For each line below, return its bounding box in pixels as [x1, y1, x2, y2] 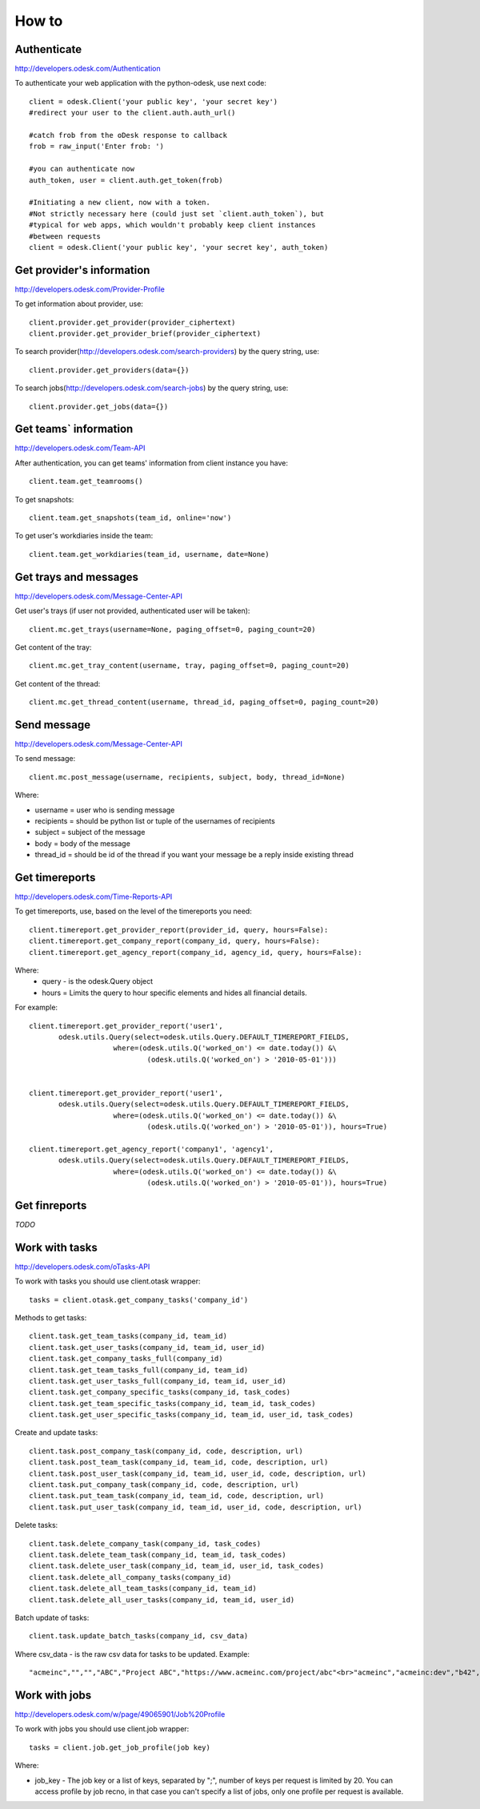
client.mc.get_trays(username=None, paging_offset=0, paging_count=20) [29, 625, 316, 634]
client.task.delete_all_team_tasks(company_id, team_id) [29, 1584, 258, 1593]
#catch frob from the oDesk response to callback [29, 131, 228, 140]
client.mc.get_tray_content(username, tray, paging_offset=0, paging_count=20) [29, 661, 350, 671]
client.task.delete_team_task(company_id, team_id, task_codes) [29, 1550, 287, 1559]
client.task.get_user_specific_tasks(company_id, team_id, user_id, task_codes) [29, 1410, 354, 1420]
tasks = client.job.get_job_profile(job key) [29, 1743, 211, 1752]
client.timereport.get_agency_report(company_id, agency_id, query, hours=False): [29, 948, 362, 957]
